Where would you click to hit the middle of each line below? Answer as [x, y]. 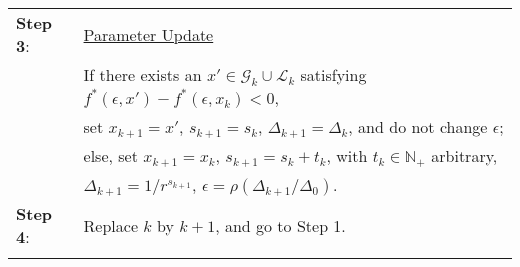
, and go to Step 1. [280, 225]
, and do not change [418, 127]
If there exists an [142, 74]
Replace [110, 225]
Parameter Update [148, 34]
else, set [110, 156]
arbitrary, [464, 156]
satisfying [333, 74]
